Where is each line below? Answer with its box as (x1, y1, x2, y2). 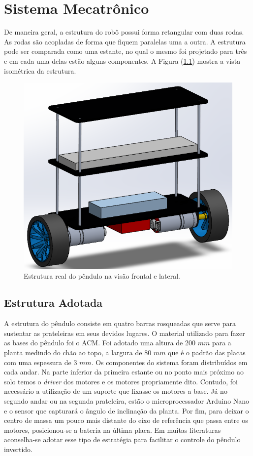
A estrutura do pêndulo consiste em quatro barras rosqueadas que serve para (4, 318, 236, 329)
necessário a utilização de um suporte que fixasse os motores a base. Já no (4, 386, 227, 396)
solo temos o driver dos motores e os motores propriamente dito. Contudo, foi (4, 376, 238, 386)
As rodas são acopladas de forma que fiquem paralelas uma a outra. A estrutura (4, 36, 246, 46)
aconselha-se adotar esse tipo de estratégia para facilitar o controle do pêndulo (4, 434, 241, 445)
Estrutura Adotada (4, 295, 103, 310)
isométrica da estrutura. (4, 65, 76, 76)
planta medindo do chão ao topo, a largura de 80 (4, 347, 152, 357)
